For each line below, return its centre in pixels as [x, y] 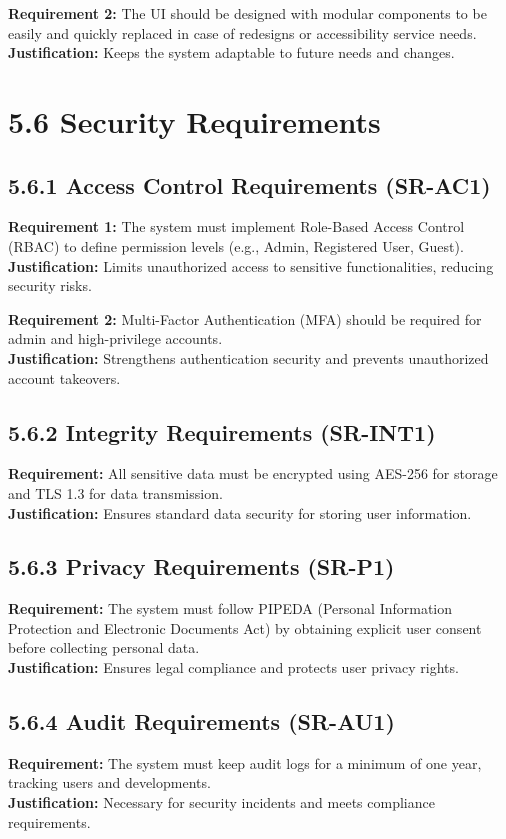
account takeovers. [64, 377]
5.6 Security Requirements [194, 120]
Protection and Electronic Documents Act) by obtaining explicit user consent [245, 627]
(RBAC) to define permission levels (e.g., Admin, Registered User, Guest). [236, 245]
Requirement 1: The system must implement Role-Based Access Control [236, 226]
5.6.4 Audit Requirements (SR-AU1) [201, 721]
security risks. [50, 285]
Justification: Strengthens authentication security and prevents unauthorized [248, 357]
